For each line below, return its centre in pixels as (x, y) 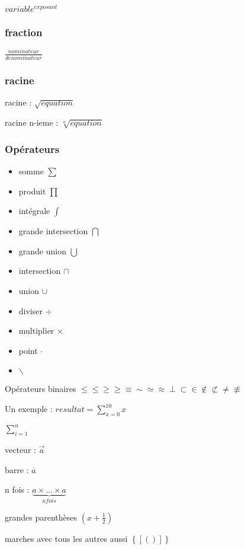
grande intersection (53, 231)
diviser (30, 310)
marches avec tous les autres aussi (66, 538)
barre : (17, 469)
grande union (42, 250)
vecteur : (20, 450)
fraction (24, 32)
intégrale (34, 211)
